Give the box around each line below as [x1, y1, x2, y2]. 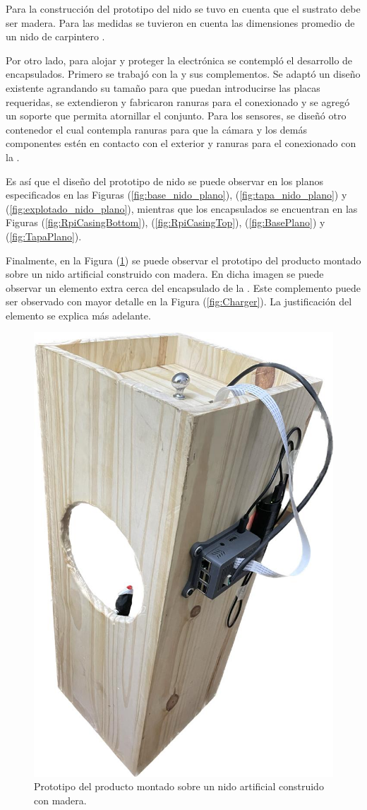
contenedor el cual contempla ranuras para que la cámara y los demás [6, 122, 307, 136]
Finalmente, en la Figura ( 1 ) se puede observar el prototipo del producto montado [6, 252, 361, 267]
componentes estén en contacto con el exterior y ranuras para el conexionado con [6, 136, 356, 151]
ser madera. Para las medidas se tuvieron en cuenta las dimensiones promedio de [6, 15, 355, 30]
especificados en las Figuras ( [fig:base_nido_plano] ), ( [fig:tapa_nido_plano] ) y [6, 187, 347, 202]
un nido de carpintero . [6, 29, 105, 44]
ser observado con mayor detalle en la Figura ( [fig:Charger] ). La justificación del [6, 294, 352, 309]
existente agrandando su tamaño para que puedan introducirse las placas [6, 80, 320, 95]
